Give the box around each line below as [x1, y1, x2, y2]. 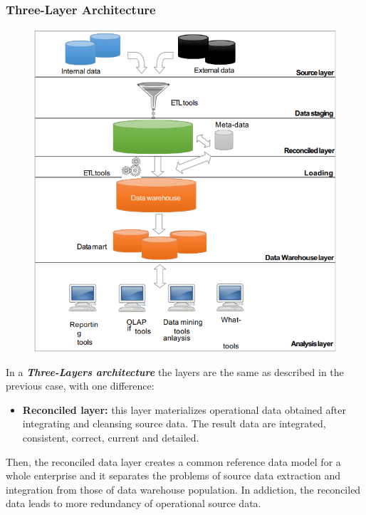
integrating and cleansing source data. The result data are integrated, [22, 416, 326, 431]
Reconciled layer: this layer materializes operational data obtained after [22, 402, 346, 417]
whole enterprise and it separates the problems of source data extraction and [6, 468, 340, 483]
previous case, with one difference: [6, 378, 155, 393]
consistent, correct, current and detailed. [22, 430, 199, 445]
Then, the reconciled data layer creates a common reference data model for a [6, 454, 341, 469]
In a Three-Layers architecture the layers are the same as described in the [6, 364, 344, 379]
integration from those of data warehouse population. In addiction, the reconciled [6, 482, 361, 496]
